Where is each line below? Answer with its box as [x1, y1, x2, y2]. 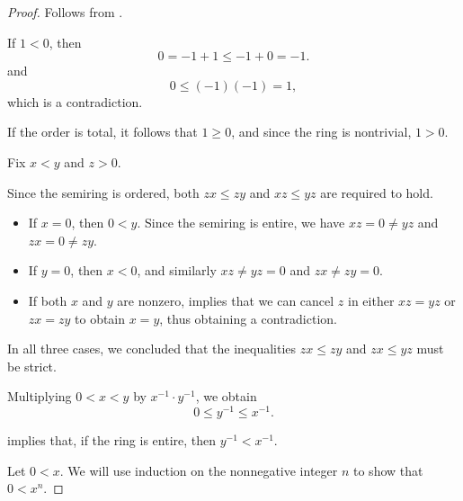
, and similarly [137, 261, 217, 280]
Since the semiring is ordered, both [7, 183, 200, 201]
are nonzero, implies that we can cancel [117, 291, 334, 309]
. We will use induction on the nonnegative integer [59, 461, 338, 479]
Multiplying [7, 387, 72, 406]
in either [348, 291, 395, 309]
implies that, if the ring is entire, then [7, 430, 217, 449]
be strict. [7, 356, 57, 375]
